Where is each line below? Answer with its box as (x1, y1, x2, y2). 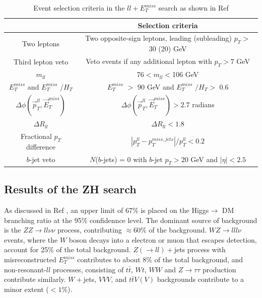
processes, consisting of (52, 264, 124, 274)
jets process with (174, 244, 226, 255)
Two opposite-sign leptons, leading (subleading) (85, 33, 232, 43)
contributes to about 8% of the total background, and (77, 254, 243, 265)
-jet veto (29, 154, 55, 165)
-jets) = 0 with (101, 154, 147, 164)
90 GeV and (137, 81, 174, 92)
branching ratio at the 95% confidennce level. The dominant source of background (4, 214, 257, 225)
